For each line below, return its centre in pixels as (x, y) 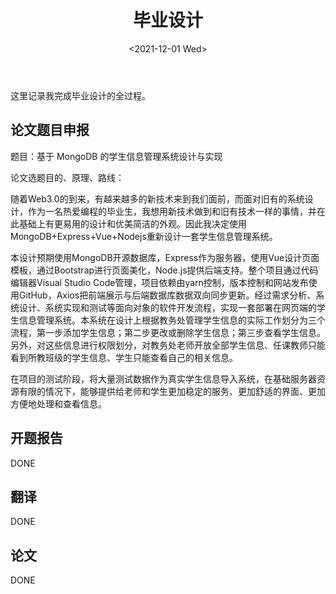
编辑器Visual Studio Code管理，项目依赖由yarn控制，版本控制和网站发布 (159, 282)
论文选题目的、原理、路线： (67, 177)
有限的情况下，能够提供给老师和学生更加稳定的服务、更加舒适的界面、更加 (172, 391)
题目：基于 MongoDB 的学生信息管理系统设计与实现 (116, 156)
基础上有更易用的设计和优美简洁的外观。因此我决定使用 (132, 223)
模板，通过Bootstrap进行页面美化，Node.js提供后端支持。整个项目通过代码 (164, 270)
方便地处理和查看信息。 (58, 403)
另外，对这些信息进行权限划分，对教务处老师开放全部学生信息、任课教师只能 (168, 345)
